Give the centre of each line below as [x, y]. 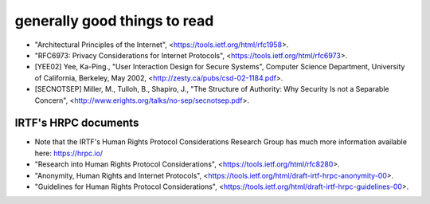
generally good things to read [114, 21]
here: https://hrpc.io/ [69, 153]
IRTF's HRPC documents [77, 123]
